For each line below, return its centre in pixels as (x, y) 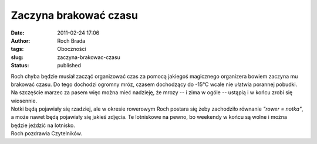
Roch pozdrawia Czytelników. (46, 133)
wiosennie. (24, 101)
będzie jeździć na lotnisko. (43, 125)
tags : (17, 49)
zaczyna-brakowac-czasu (89, 57)
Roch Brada (71, 40)
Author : (21, 40)
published (69, 66)
